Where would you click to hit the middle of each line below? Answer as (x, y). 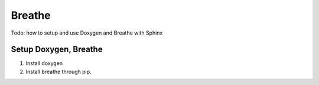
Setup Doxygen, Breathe (57, 50)
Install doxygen (44, 63)
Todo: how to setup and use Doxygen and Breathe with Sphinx (87, 33)
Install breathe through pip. (58, 72)
